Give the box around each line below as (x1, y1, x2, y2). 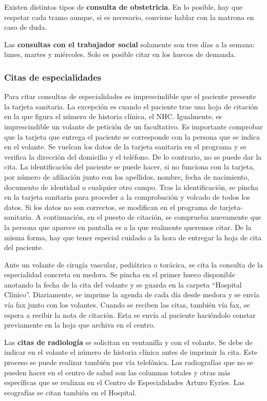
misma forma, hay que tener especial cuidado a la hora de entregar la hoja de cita (4, 232, 262, 242)
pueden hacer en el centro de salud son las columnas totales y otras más (4, 367, 231, 377)
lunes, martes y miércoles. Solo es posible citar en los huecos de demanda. (4, 49, 236, 60)
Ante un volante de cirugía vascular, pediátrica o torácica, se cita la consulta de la (4, 259, 263, 270)
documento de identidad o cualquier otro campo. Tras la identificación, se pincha (4, 181, 258, 192)
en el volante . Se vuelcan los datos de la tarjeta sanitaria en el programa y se (4, 141, 246, 152)
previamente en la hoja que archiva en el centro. (4, 319, 156, 330)
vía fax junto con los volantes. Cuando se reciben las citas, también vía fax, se (4, 299, 250, 310)
